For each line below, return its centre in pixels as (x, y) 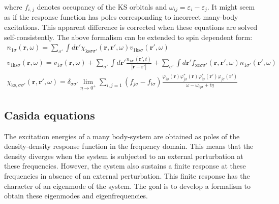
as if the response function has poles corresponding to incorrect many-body (121, 17)
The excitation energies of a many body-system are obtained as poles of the (122, 136)
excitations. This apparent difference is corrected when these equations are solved (131, 27)
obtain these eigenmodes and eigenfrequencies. (76, 196)
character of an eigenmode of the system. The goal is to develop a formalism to (127, 186)
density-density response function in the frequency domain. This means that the (129, 146)
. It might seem (231, 7)
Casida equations (50, 115)
